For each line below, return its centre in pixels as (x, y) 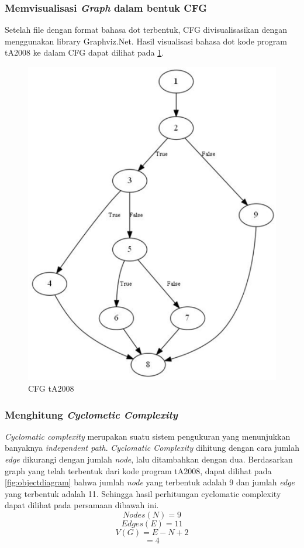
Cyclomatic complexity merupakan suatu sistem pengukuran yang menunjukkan (148, 436)
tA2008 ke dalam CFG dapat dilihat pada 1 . (84, 52)
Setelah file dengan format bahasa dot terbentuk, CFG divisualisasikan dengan (146, 30)
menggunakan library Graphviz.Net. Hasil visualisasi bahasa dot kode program (146, 41)
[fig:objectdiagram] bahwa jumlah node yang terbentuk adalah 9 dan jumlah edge (150, 482)
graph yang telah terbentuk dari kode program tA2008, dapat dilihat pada (138, 470)
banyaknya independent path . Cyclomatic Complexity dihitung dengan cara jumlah (152, 448)
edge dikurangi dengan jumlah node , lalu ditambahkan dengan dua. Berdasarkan (149, 459)
